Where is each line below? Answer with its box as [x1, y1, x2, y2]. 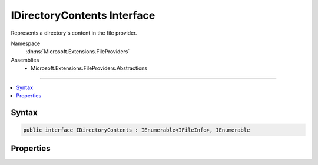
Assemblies [11, 56, 39, 63]
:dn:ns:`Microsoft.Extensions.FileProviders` [25, 48, 130, 55]
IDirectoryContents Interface [11, 9, 155, 22]
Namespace [11, 40, 41, 47]
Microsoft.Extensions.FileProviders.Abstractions [31, 65, 147, 72]
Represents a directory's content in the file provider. [11, 29, 137, 36]
